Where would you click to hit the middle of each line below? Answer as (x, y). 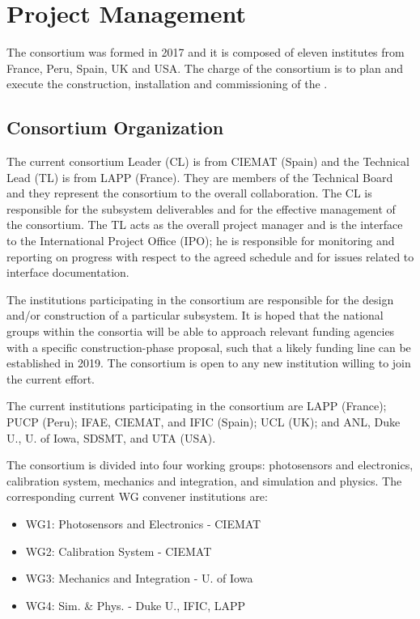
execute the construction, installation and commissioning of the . (167, 84)
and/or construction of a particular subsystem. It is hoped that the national (195, 315)
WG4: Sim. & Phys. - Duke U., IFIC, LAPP (136, 605)
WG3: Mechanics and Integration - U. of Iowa (139, 578)
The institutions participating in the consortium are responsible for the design (200, 299)
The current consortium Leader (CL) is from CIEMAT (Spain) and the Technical (208, 161)
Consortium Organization (115, 127)
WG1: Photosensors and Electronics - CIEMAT (143, 523)
